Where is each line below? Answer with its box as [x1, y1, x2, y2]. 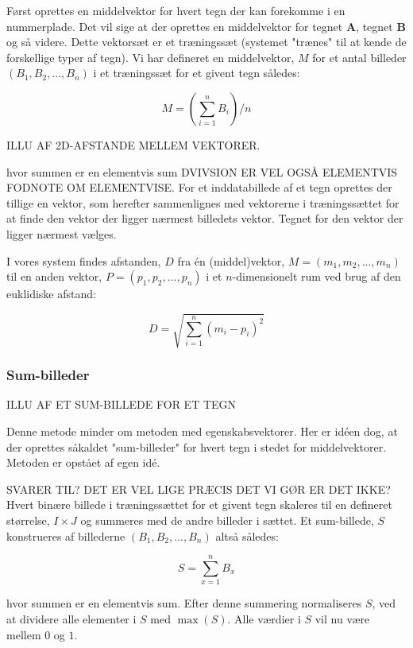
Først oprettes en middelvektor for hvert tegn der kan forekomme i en [6, 2, 345, 18]
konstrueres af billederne [6, 527, 125, 544]
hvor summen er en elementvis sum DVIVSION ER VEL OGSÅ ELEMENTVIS [6, 163, 398, 180]
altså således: [215, 527, 279, 544]
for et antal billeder [312, 49, 407, 65]
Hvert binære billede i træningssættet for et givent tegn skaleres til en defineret [6, 496, 392, 513]
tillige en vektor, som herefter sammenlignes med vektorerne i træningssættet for [6, 194, 399, 211]
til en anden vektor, [6, 268, 102, 285]
